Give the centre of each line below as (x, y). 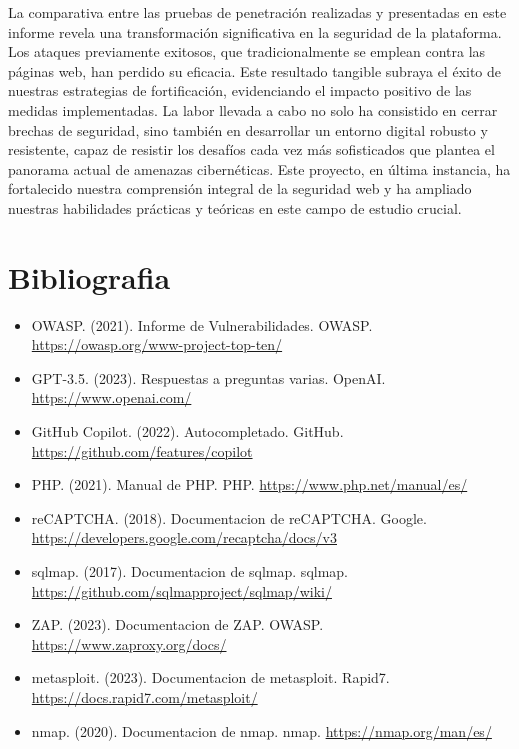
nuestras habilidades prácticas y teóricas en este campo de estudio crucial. (235, 207)
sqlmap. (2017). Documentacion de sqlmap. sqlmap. (189, 571)
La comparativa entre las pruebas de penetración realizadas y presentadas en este (257, 12)
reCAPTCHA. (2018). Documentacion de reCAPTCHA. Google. (229, 517)
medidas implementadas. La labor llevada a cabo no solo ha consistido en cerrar (253, 109)
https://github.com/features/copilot (142, 450)
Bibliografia (89, 276)
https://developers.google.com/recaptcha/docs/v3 (184, 537)
